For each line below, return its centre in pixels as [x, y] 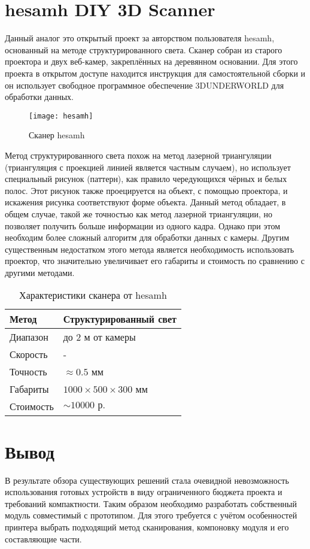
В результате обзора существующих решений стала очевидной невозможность [147, 480]
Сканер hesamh [57, 135]
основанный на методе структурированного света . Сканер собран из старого [144, 49]
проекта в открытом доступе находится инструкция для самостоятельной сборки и [155, 73]
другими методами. [40, 272]
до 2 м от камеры [99, 337]
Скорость [29, 354]
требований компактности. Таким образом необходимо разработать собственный [151, 503]
